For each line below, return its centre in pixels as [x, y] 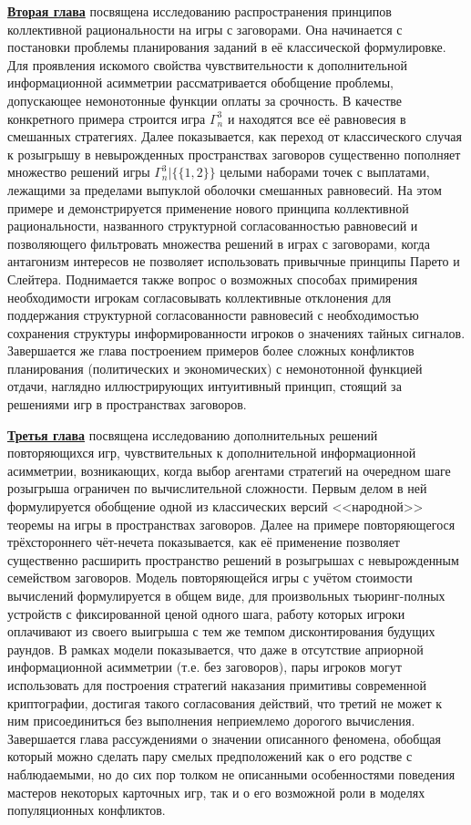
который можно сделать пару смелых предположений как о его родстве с [210, 756]
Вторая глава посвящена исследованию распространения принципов [200, 11]
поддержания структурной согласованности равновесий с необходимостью [213, 315]
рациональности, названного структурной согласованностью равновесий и [213, 226]
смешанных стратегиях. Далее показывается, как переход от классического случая [235, 136]
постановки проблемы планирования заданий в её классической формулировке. [227, 47]
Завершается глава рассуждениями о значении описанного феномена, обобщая [224, 738]
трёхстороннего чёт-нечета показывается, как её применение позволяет [204, 542]
